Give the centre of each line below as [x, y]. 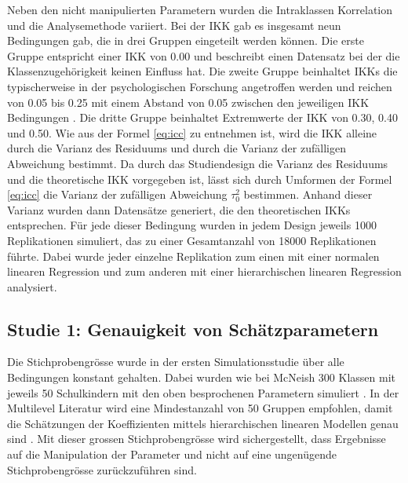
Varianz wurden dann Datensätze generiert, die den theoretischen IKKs [179, 209]
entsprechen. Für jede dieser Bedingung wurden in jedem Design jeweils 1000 [192, 225]
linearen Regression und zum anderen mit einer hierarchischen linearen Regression [204, 271]
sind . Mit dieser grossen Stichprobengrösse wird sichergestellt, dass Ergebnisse [197, 439]
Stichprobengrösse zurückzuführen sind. [102, 469]
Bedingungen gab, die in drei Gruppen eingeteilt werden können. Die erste [186, 40]
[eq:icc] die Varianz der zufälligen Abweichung [117, 194]
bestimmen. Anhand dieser [308, 194]
